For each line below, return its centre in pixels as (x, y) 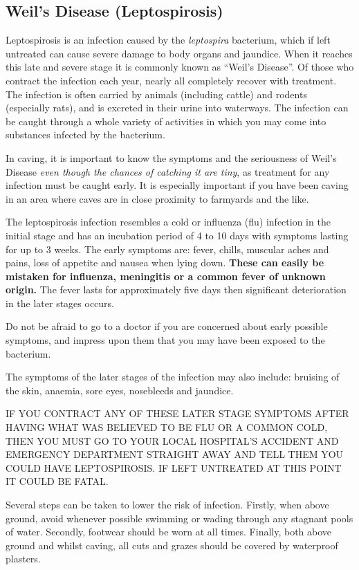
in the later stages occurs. (60, 303)
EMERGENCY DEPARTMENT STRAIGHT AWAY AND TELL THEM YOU (175, 454)
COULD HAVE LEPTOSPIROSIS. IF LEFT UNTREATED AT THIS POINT (174, 467)
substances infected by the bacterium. (85, 135)
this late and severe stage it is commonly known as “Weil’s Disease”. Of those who (180, 67)
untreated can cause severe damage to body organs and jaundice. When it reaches (179, 53)
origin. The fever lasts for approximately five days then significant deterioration (176, 289)
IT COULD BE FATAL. (57, 481)
